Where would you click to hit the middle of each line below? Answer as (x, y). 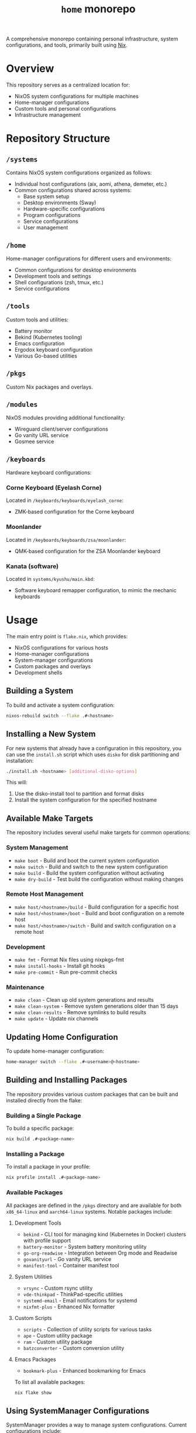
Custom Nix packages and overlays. (49, 387)
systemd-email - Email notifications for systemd (80, 1300)
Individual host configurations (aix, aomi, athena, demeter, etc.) (91, 184)
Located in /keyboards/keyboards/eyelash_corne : (65, 500)
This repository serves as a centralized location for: (68, 85)
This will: (17, 782)
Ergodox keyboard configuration (54, 349)
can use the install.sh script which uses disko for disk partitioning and (93, 754)
